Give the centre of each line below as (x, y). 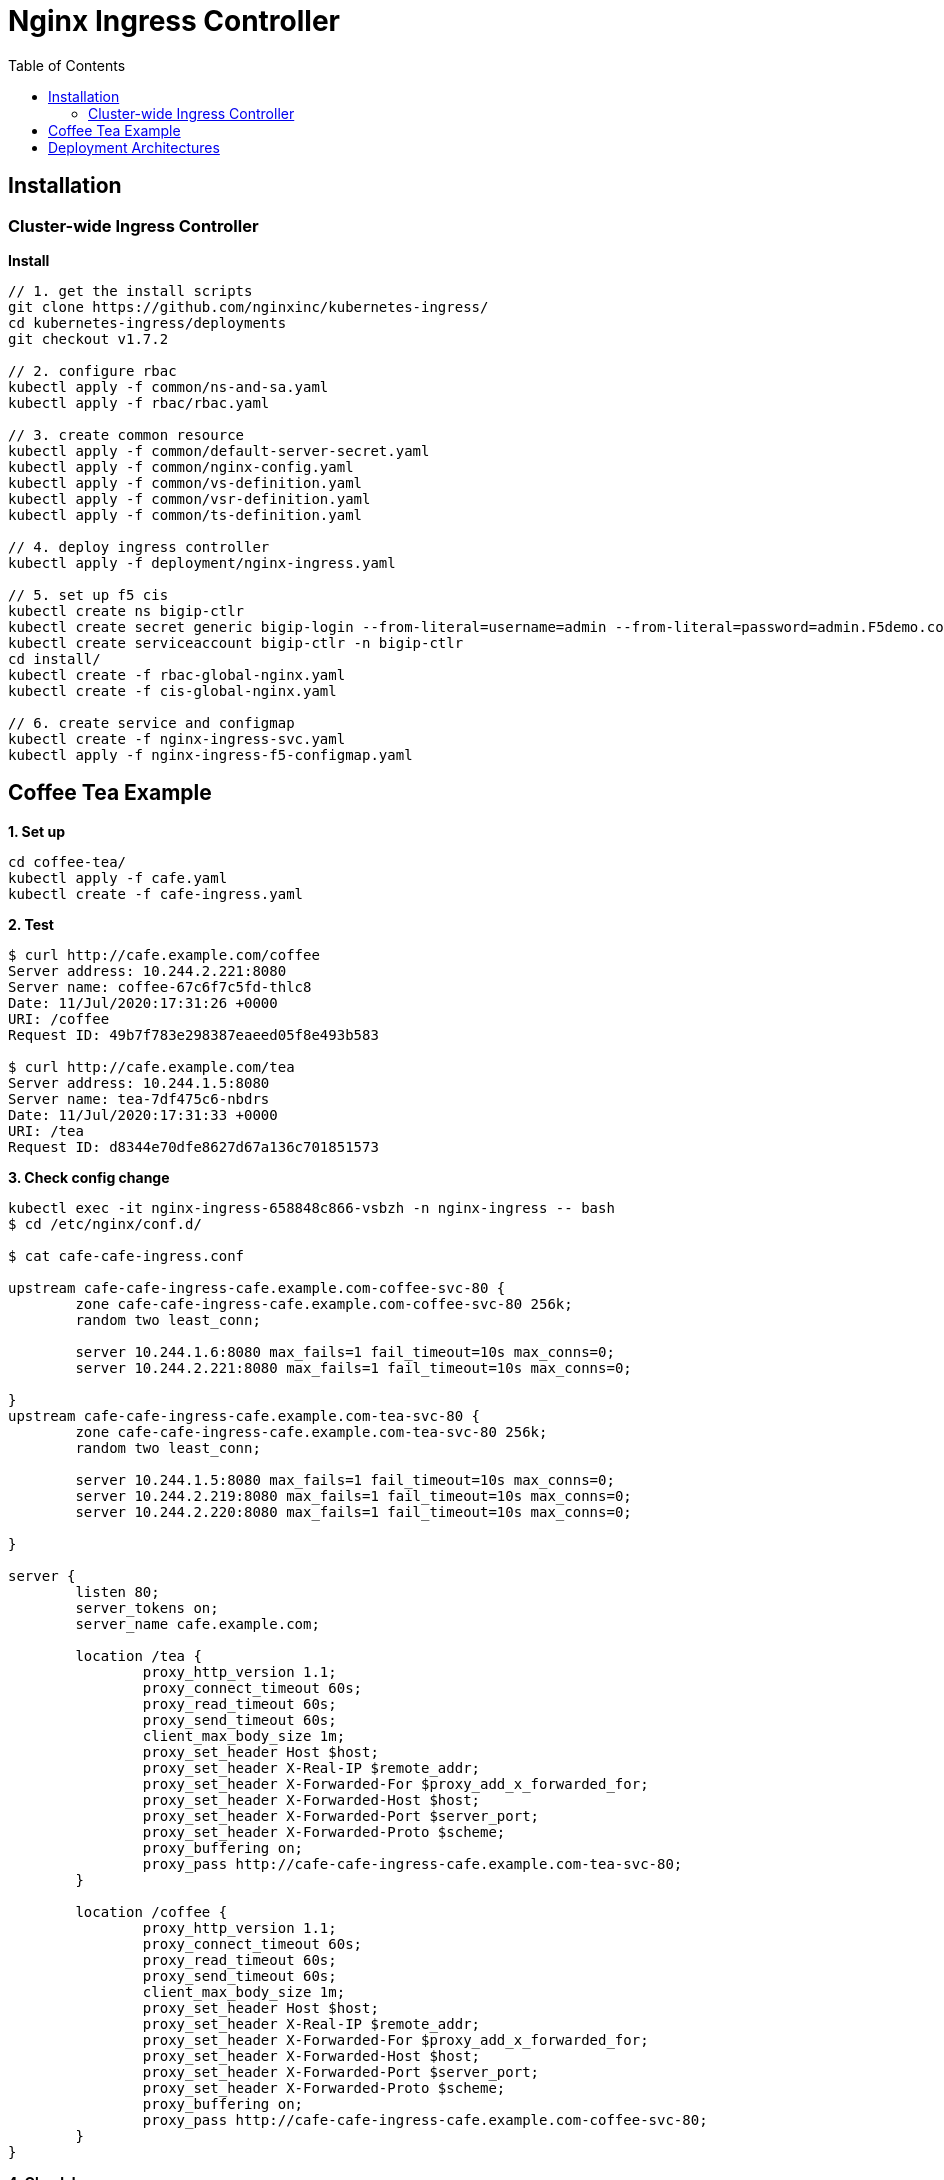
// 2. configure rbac (92, 370)
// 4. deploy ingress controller (139, 546)
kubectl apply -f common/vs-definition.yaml (185, 482)
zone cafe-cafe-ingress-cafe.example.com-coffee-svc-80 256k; (324, 1303)
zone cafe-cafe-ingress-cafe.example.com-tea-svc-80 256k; (311, 1431)
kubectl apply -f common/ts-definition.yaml (185, 514)
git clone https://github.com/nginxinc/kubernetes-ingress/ (248, 306)
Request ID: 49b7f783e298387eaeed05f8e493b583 (193, 1034)
